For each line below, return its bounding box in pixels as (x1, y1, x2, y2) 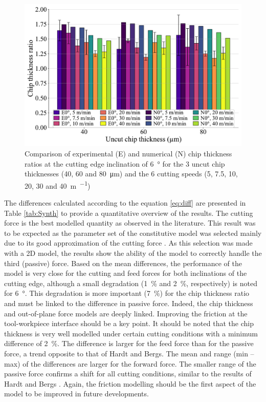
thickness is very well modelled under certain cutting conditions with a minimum (4, 328, 258, 338)
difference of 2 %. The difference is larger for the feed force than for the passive (4, 338, 254, 349)
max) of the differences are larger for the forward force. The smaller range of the (4, 358, 256, 369)
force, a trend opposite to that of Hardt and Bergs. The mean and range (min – (4, 348, 254, 358)
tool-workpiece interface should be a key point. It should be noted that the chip (4, 318, 254, 329)
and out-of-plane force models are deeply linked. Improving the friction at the (4, 308, 248, 318)
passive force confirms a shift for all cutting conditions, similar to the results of (4, 368, 252, 379)
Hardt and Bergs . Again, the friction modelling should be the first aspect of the (4, 378, 256, 389)
